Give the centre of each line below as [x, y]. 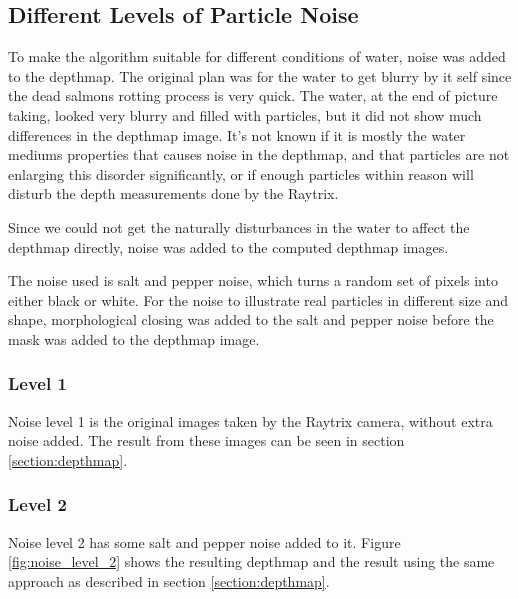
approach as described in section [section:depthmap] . [169, 580]
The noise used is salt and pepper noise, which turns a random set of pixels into [253, 280]
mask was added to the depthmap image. [134, 338]
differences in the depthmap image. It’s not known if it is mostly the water [237, 134]
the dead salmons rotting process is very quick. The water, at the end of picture [253, 95]
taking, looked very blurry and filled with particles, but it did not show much [245, 114]
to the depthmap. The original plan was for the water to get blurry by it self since [260, 75]
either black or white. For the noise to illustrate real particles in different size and [258, 299]
